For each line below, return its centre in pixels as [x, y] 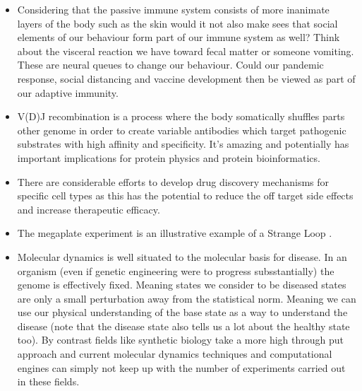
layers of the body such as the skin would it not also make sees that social [177, 23]
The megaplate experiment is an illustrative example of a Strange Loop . [175, 233]
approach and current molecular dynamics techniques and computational [175, 354]
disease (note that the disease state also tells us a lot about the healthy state [183, 326]
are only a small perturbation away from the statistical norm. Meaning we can [187, 298]
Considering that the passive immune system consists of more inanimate [173, 9]
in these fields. [48, 381]
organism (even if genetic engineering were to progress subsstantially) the [176, 270]
